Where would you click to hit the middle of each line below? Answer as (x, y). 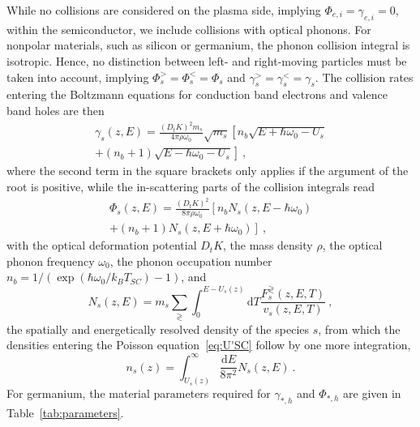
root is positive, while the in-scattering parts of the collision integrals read (191, 186)
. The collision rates (364, 77)
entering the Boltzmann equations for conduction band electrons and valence (197, 94)
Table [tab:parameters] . (65, 413)
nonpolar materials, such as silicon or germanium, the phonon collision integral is (208, 45)
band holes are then (56, 110)
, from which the (359, 329)
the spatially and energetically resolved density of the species (158, 329)
